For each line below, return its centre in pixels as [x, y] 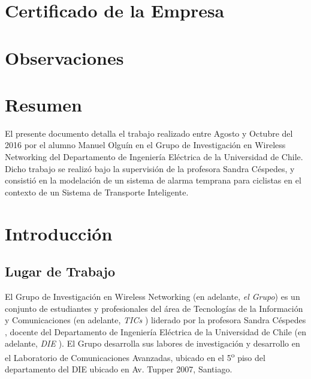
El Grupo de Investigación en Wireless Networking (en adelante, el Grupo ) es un [153, 297]
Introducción [59, 233]
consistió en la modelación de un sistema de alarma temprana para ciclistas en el [153, 180]
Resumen [43, 104]
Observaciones [64, 57]
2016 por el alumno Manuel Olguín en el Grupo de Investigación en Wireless [145, 145]
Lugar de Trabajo [60, 271]
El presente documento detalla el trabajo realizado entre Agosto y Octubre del [149, 133]
